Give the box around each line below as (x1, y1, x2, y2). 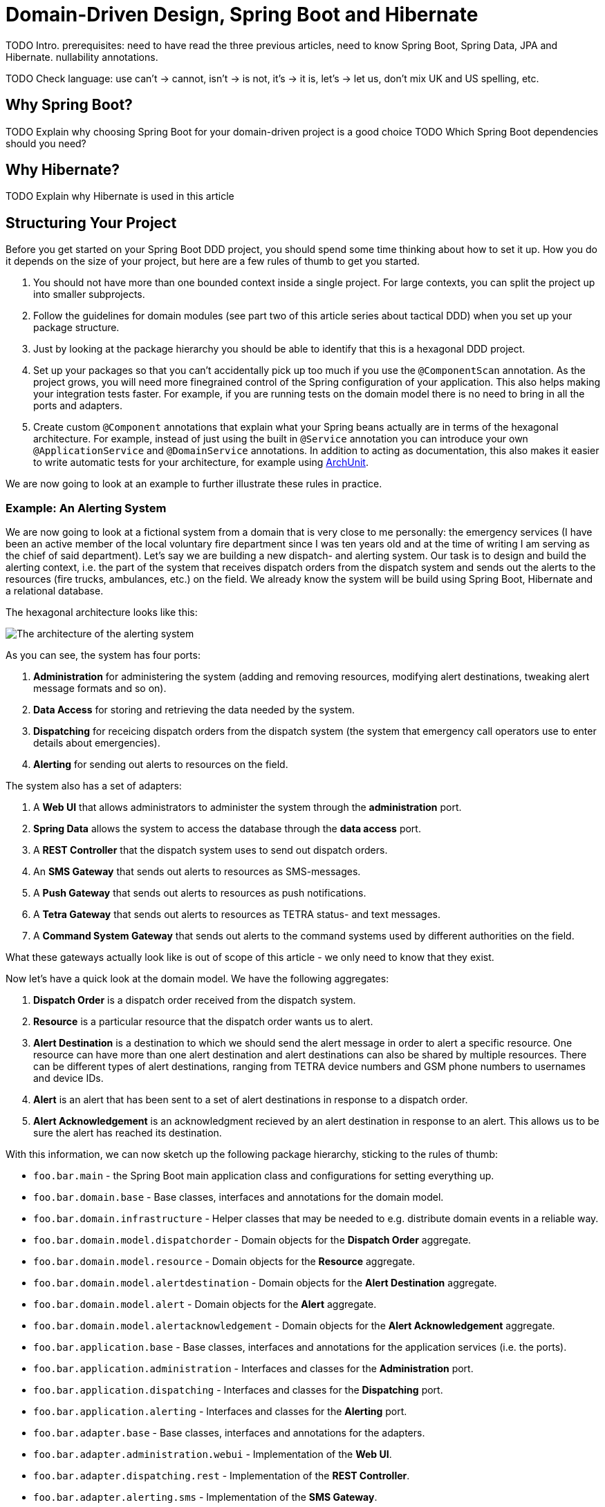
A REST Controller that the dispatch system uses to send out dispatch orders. (33, 844, 388, 857)
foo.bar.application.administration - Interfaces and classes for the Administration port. (33, 1363, 474, 1375)
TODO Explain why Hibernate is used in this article (6, 190, 234, 203)
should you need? (6, 137, 86, 149)
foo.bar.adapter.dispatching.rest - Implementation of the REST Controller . (33, 1470, 410, 1482)
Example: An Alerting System (6, 500, 167, 515)
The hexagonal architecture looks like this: (6, 606, 198, 619)
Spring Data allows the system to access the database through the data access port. (33, 823, 421, 835)
